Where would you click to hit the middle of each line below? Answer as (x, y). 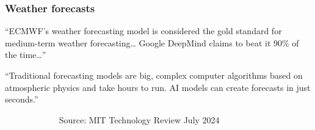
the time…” (26, 55)
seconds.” (22, 99)
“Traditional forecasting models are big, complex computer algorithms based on (154, 75)
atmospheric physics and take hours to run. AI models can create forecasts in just (158, 87)
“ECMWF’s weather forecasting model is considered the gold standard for (143, 31)
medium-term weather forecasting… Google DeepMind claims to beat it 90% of (152, 42)
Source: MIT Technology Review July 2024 (139, 119)
